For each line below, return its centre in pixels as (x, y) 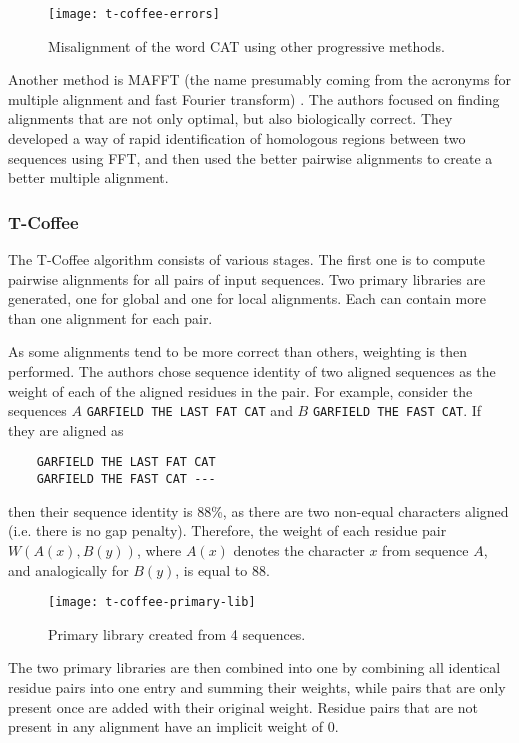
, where (159, 549)
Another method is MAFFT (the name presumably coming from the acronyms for (259, 79)
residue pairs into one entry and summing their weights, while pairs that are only (257, 686)
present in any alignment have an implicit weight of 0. (173, 726)
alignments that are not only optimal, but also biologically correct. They (230, 118)
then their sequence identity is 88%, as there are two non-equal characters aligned (258, 510)
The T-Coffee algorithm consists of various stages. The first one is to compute (247, 259)
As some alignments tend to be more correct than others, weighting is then (237, 351)
